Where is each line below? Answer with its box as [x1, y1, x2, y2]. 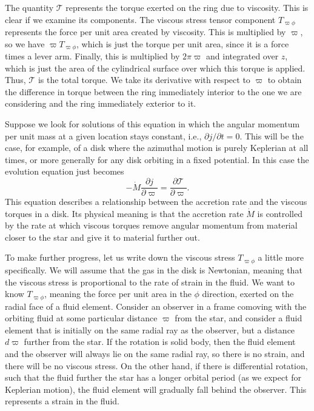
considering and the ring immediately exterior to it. [5, 97, 196, 110]
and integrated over [206, 50, 279, 62]
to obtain [267, 73, 302, 86]
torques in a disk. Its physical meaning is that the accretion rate [5, 207, 244, 219]
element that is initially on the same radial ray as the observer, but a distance [5, 323, 295, 336]
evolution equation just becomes [5, 165, 124, 178]
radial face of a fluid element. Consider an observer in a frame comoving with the [5, 299, 307, 312]
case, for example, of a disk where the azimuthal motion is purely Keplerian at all [5, 141, 309, 154]
